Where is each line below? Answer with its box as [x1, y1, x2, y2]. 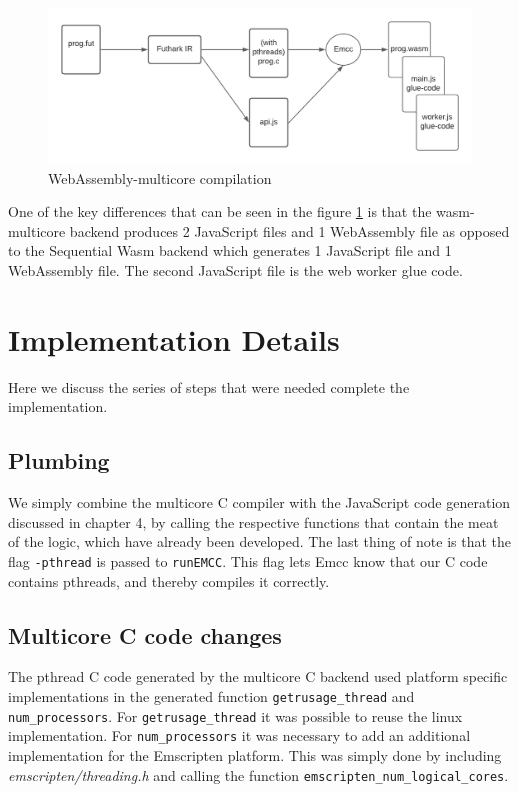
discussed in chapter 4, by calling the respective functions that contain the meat [8, 511, 499, 532]
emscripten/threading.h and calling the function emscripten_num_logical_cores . [8, 764, 509, 785]
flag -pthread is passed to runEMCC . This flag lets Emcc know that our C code [8, 550, 488, 571]
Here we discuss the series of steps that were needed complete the [8, 376, 410, 397]
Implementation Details [8, 318, 340, 359]
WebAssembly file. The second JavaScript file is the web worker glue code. [8, 260, 463, 281]
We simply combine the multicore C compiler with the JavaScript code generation [8, 492, 511, 513]
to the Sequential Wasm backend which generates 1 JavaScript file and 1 [8, 240, 452, 261]
